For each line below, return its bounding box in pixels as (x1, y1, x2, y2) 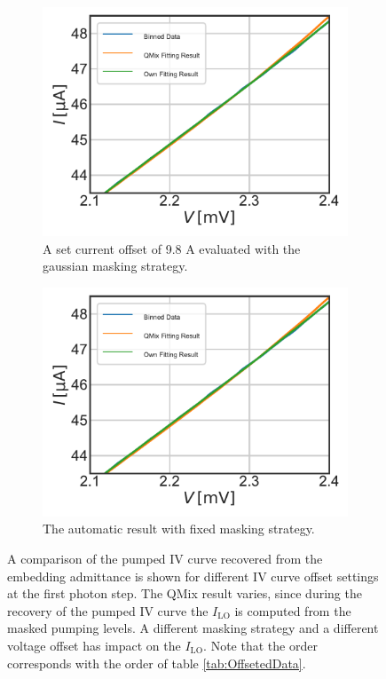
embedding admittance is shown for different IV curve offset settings (7, 566, 379, 585)
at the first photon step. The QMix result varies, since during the (7, 584, 362, 603)
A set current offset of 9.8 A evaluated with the (43, 239, 301, 257)
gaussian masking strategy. (43, 257, 188, 275)
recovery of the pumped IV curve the (7, 601, 209, 620)
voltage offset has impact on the (7, 636, 181, 654)
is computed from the (234, 601, 351, 620)
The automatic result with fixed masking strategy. (43, 519, 315, 538)
